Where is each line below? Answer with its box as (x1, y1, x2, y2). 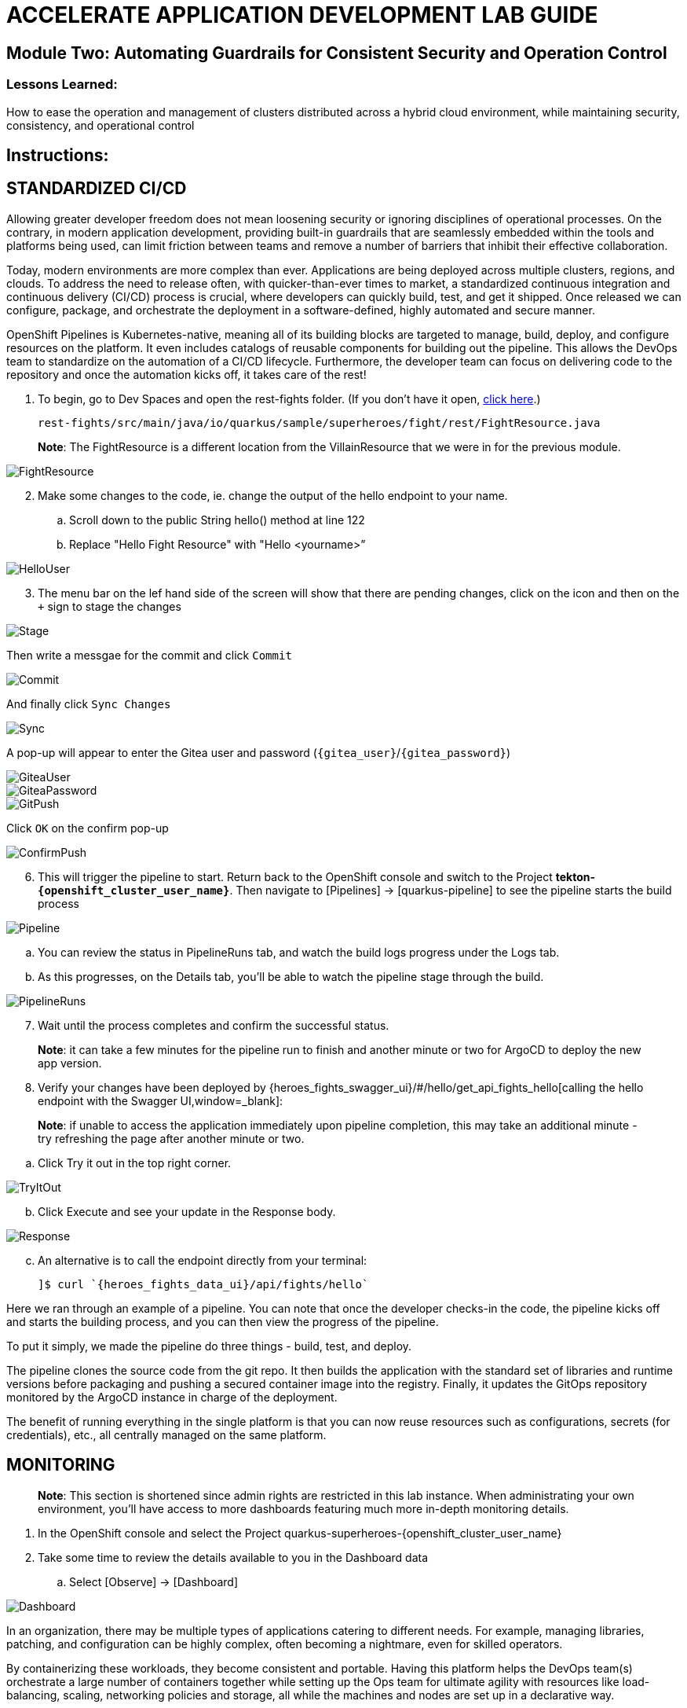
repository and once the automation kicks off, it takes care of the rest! (6, 367, 367, 381)
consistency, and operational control (6, 118, 195, 132)
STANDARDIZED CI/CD (6, 178, 187, 199)
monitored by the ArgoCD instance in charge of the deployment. (6, 1390, 338, 1404)
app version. (38, 1056, 102, 1070)
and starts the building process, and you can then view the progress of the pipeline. (6, 1314, 439, 1328)
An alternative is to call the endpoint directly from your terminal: (38, 1253, 367, 1267)
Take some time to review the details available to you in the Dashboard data (38, 1550, 429, 1564)
